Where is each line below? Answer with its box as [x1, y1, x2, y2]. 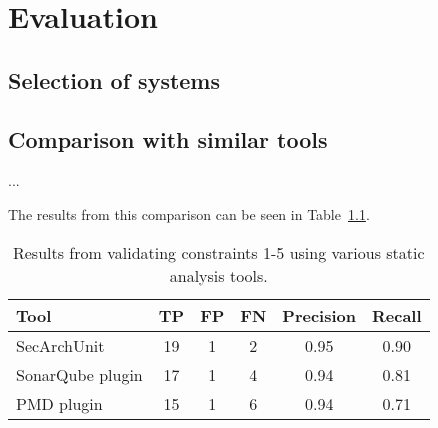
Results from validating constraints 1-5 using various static [12, 240, 425, 264]
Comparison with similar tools [8, 123, 328, 154]
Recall [372, 303, 422, 327]
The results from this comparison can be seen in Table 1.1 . [8, 203, 370, 224]
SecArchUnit [16, 333, 105, 357]
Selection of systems [8, 64, 221, 95]
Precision [282, 303, 356, 327]
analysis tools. [169, 263, 268, 287]
